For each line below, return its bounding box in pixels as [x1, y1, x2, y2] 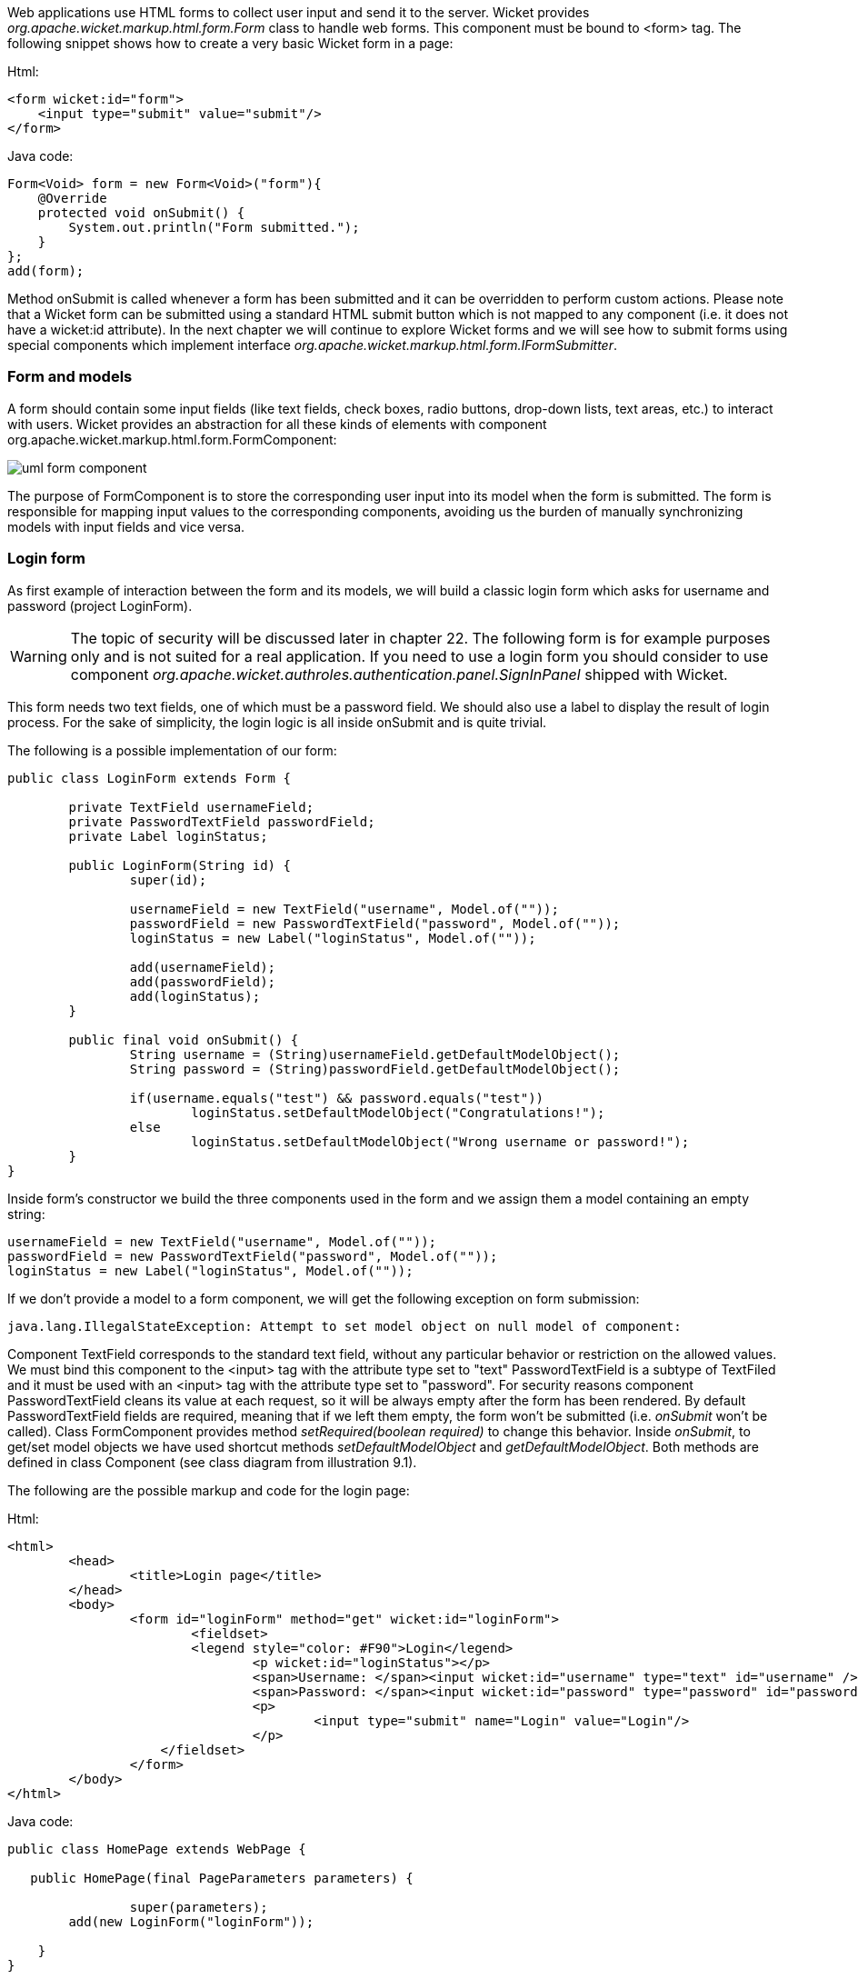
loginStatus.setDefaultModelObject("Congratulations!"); [191, 1104, 605, 1120]
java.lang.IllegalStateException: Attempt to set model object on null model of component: [7, 1318, 682, 1334]
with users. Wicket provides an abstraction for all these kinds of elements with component [7, 415, 547, 432]
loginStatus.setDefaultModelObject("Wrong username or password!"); [191, 1134, 690, 1149]
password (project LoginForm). [7, 597, 193, 614]
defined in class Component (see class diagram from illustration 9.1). [7, 1454, 417, 1470]
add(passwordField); [129, 974, 276, 989]
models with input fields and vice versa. [7, 518, 245, 535]
